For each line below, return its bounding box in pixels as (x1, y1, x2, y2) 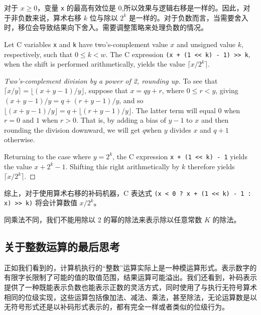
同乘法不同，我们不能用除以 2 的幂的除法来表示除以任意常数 (4, 214, 202, 225)
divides (170, 124, 191, 135)
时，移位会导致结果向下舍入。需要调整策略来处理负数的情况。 (4, 22, 208, 33)
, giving (215, 85, 238, 96)
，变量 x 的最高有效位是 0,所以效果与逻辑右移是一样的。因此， (37, 3, 243, 13)
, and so (119, 95, 144, 105)
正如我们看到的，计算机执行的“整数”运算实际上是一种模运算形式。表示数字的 (4, 262, 257, 272)
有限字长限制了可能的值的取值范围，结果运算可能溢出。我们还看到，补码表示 (4, 272, 257, 282)
